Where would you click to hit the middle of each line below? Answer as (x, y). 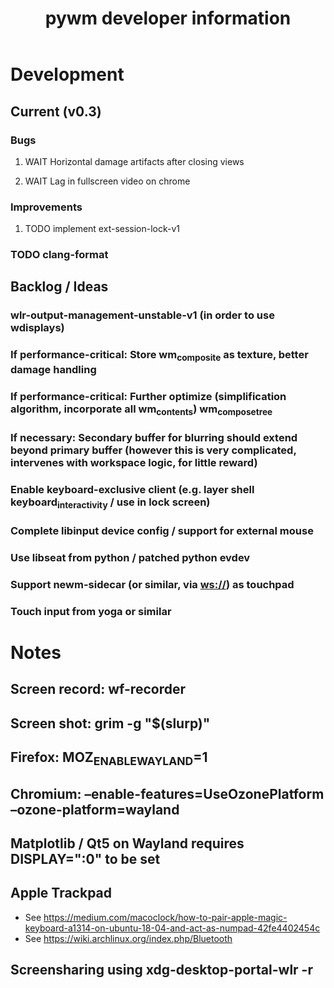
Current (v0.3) (56, 111)
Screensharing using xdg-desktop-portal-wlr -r (161, 970)
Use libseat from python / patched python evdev (130, 557)
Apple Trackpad (61, 893)
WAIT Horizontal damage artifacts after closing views (134, 161)
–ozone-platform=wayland (95, 809)
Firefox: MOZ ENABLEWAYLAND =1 (109, 758)
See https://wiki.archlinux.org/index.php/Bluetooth (128, 938)
